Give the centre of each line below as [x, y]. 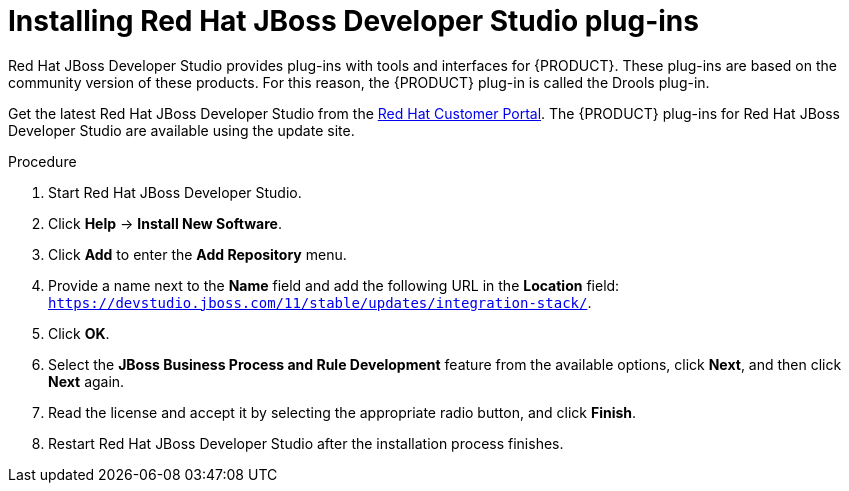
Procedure [42, 161]
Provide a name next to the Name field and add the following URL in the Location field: [334, 285]
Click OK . [79, 333]
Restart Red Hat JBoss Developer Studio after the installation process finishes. [306, 443]
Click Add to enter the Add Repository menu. [197, 254]
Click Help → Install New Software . [165, 223]
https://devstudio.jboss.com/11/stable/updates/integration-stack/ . [320, 302]
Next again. [86, 381]
